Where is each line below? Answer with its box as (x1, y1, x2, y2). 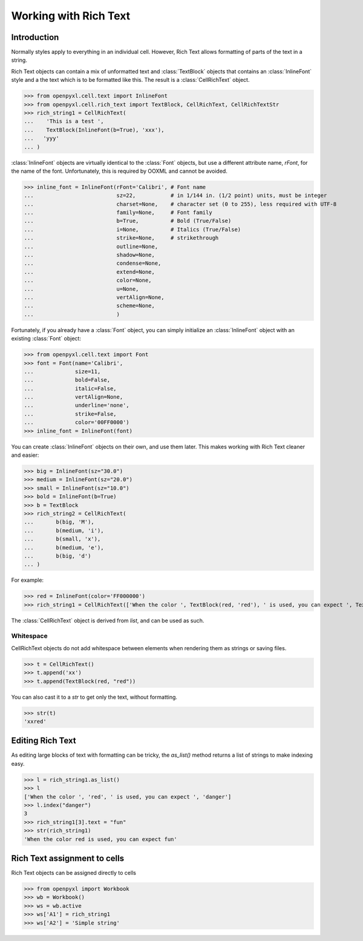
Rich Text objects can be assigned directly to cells (11, 870, 136, 877)
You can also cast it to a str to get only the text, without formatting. (11, 693, 178, 700)
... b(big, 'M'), (24, 519, 95, 525)
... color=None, (24, 277, 152, 284)
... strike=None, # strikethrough (24, 234, 219, 242)
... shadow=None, (24, 251, 155, 259)
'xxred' (24, 718, 47, 725)
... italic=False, (24, 385, 117, 392)
